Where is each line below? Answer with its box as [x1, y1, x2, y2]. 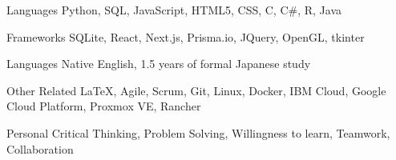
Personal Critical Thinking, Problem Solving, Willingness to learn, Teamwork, [6, 124, 390, 141]
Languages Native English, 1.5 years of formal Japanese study [6, 55, 311, 72]
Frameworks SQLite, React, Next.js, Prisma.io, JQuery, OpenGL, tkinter [6, 28, 365, 45]
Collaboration [6, 140, 74, 157]
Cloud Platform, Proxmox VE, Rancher [6, 98, 201, 114]
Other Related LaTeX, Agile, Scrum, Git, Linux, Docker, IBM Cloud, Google [6, 82, 386, 98]
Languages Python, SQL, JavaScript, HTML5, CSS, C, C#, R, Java [6, 2, 342, 18]
